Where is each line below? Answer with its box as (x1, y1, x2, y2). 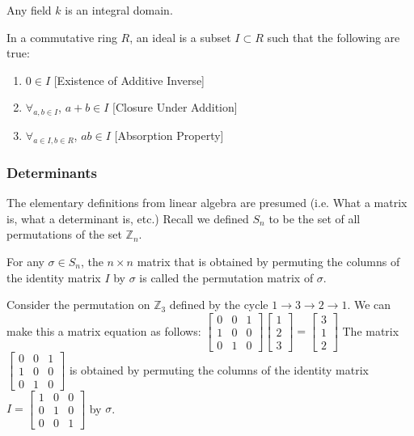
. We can (347, 296, 391, 313)
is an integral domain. (65, 2, 173, 18)
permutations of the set (6, 226, 122, 243)
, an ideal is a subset (129, 28, 231, 45)
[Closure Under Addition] (112, 99, 238, 116)
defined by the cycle (169, 296, 268, 313)
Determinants (6, 162, 97, 182)
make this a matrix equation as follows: (6, 322, 201, 339)
